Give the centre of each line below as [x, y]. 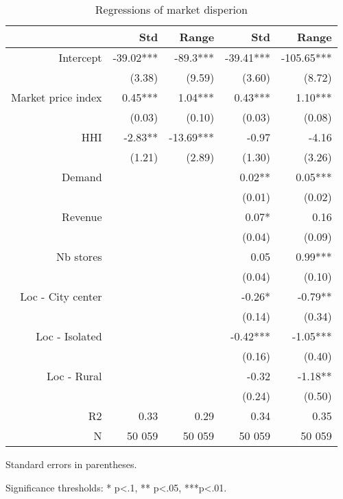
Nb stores [79, 256]
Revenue [82, 217]
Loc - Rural [74, 376]
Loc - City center [61, 296]
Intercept [80, 57]
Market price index [57, 97]
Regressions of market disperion [171, 9]
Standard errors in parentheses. [71, 464]
